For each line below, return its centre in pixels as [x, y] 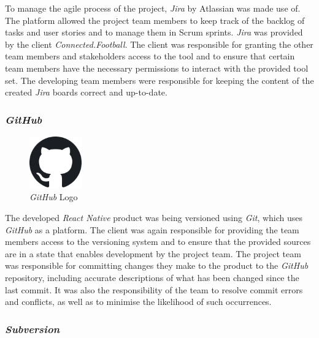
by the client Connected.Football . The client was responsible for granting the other [159, 44]
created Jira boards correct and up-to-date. [86, 92]
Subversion [33, 329]
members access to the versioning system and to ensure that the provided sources [158, 242]
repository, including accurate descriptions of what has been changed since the [152, 277]
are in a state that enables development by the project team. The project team [153, 253]
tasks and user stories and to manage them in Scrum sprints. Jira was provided [154, 32]
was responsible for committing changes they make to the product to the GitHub [157, 265]
